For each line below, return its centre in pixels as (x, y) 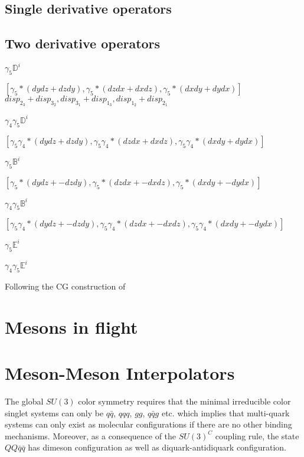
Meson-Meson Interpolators (120, 373)
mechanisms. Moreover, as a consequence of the (91, 435)
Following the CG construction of (65, 286)
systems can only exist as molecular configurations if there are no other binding (148, 424)
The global (24, 401)
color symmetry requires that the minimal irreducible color (184, 401)
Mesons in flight (71, 326)
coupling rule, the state (257, 435)
